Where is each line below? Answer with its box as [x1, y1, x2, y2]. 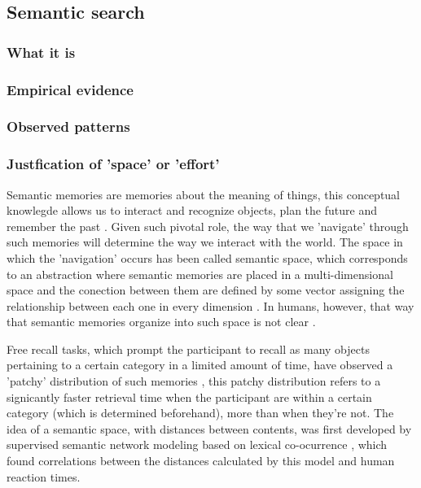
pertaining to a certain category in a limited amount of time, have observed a [7, 356, 393, 373]
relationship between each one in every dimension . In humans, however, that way [7, 297, 414, 314]
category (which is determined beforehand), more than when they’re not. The [7, 404, 394, 421]
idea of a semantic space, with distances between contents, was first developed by [7, 420, 412, 437]
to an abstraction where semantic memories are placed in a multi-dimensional [7, 265, 393, 282]
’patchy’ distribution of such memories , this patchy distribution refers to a [7, 373, 381, 390]
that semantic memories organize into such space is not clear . [7, 313, 316, 330]
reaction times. [7, 468, 81, 485]
